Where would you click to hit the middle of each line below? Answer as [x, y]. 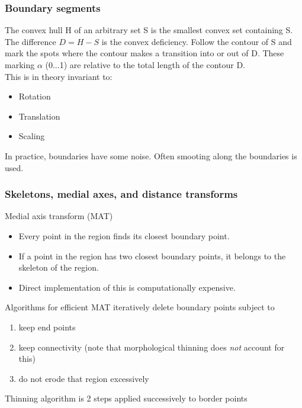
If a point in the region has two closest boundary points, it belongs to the [152, 256]
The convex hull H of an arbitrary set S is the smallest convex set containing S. [149, 30]
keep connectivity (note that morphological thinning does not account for [152, 347]
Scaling [32, 136]
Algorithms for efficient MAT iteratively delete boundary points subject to [140, 307]
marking [20, 65]
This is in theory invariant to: [59, 76]
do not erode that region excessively [84, 378]
